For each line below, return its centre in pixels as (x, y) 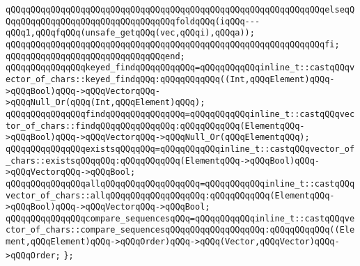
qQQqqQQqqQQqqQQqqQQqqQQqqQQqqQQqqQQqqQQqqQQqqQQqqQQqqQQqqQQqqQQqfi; (173, 44)
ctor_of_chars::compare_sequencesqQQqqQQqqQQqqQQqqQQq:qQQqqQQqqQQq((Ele (180, 230)
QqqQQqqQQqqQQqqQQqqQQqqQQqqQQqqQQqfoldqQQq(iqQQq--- (133, 21)
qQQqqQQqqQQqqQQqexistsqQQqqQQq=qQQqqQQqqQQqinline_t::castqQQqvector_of (180, 149)
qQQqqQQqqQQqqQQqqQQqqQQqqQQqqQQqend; (95, 56)
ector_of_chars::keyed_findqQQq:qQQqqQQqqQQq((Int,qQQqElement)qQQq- (170, 79)
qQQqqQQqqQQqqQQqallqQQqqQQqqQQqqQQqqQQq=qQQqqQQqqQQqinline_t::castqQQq (180, 183)
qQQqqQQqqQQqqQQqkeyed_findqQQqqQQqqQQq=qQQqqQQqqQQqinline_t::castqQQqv (180, 68)
